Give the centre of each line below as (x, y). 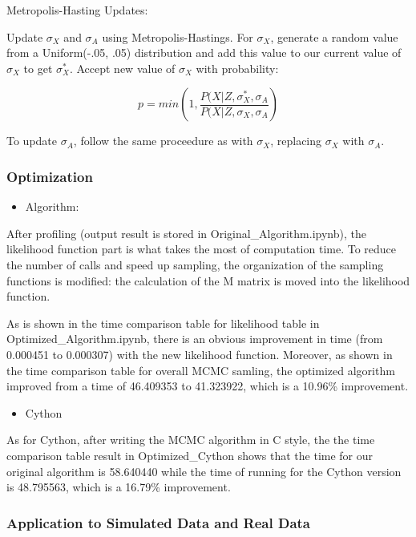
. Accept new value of (122, 68)
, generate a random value (334, 36)
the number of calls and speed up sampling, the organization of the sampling (195, 264)
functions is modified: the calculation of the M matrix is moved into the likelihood (208, 280)
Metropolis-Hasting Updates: (77, 10)
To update (32, 141)
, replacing (296, 141)
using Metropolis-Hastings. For (178, 36)
